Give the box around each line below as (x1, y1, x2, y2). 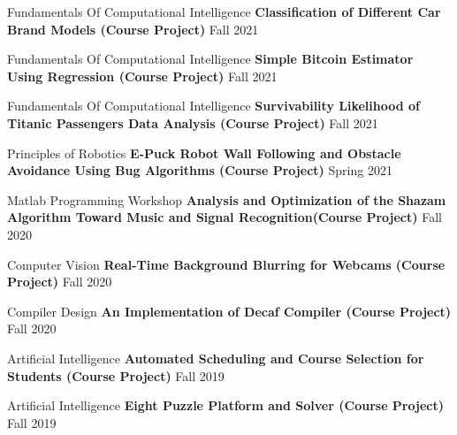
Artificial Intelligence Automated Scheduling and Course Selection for (7, 348, 424, 367)
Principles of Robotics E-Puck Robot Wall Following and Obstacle (7, 143, 401, 162)
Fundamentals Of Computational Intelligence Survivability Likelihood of (7, 96, 420, 115)
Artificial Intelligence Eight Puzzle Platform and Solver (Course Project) (7, 396, 444, 415)
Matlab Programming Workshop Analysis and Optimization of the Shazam (7, 190, 446, 209)
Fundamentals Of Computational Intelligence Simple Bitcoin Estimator (7, 50, 414, 68)
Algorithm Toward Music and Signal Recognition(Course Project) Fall (7, 208, 442, 226)
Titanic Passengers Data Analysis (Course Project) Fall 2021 (7, 113, 378, 132)
